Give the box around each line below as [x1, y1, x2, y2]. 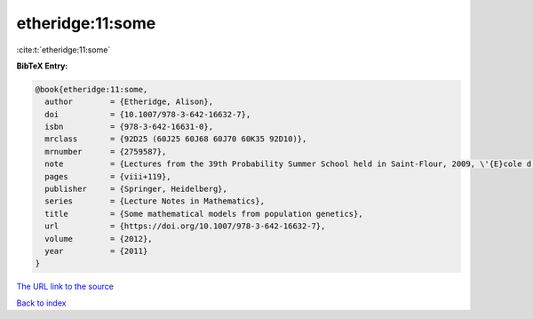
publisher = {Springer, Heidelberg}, [44, 184, 228, 195]
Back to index [16, 298, 67, 308]
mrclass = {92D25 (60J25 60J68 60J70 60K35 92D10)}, [44, 134, 307, 144]
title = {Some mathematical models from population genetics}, [44, 209, 363, 219]
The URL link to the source [16, 281, 115, 292]
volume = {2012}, [44, 234, 153, 243]
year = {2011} [44, 246, 148, 256]
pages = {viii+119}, [44, 171, 172, 181]
